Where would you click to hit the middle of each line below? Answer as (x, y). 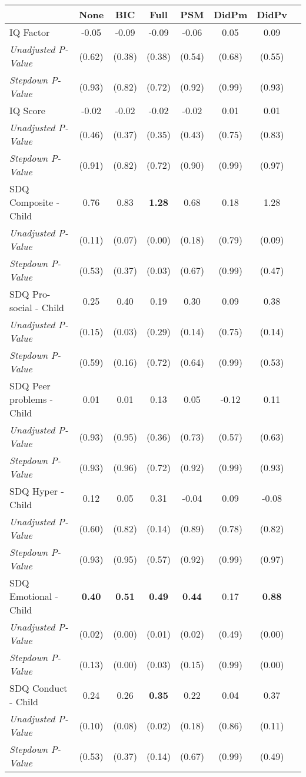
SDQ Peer (30, 386)
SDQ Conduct (39, 688)
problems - (31, 399)
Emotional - (34, 596)
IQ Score (27, 110)
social (21, 307)
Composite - (34, 202)
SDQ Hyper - (37, 491)
